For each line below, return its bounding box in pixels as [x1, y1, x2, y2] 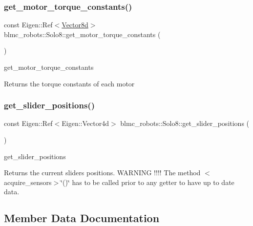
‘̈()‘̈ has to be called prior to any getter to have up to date [61, 177, 234, 187]
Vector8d [62, 20, 88, 30]
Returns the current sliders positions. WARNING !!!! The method [4, 167, 201, 178]
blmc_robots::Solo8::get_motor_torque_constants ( [4, 29, 161, 39]
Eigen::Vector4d [62, 118, 109, 128]
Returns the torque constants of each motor [4, 78, 135, 88]
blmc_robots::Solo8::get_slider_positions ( [120, 118, 250, 128]
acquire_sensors [4, 177, 52, 187]
